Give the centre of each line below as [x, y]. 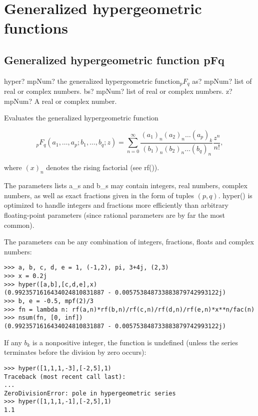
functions [36, 28]
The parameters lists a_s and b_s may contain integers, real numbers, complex [126, 185]
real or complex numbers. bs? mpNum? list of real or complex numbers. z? [118, 91]
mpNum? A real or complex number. [60, 101]
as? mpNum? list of [222, 81]
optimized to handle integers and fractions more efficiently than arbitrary [116, 205]
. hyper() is [235, 195]
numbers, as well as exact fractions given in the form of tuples [99, 195]
